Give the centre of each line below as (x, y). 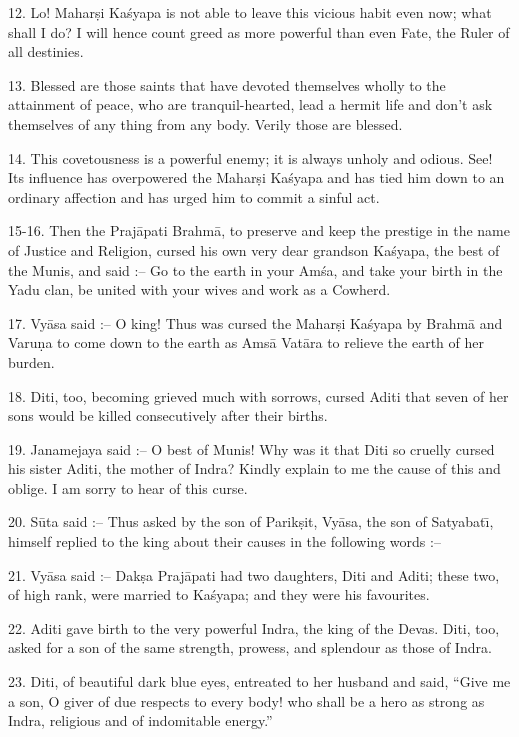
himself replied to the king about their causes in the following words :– (224, 541)
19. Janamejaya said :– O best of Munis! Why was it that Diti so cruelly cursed (251, 448)
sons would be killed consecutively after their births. (168, 415)
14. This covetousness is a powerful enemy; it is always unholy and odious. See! (250, 157)
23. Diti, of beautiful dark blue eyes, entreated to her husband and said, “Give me (259, 681)
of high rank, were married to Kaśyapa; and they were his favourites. (219, 594)
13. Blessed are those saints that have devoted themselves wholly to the (227, 84)
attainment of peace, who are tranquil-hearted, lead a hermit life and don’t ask (250, 104)
